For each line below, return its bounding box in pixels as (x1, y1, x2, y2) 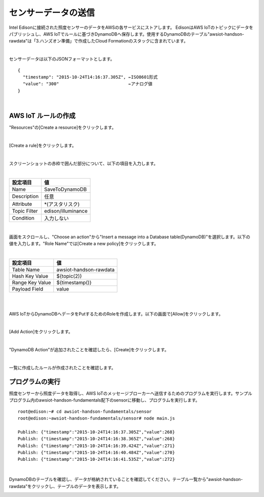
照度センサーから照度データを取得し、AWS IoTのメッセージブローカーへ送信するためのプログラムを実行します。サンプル (9, 390, 253, 396)
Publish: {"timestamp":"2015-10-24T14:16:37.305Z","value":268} (18, 429, 176, 435)
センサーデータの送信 (9, 7, 95, 18)
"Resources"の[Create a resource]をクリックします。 (9, 124, 116, 130)
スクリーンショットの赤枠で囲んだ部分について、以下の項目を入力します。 (9, 160, 158, 166)
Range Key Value (12, 279, 51, 286)
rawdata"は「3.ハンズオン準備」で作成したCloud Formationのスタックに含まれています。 (9, 38, 188, 44)
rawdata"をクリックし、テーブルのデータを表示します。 (9, 483, 121, 489)
